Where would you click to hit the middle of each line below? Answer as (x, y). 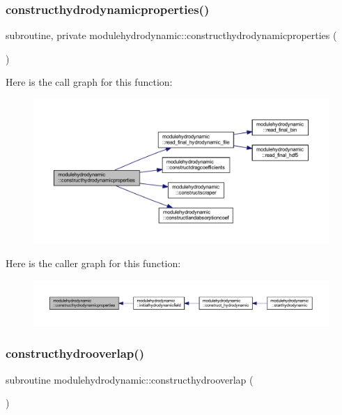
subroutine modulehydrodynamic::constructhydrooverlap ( (130, 379)
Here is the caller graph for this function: (93, 263)
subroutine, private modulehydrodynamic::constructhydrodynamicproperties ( (171, 35)
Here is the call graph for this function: (89, 82)
